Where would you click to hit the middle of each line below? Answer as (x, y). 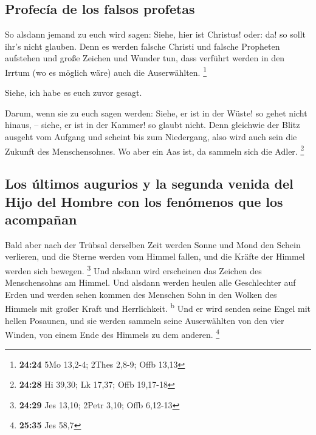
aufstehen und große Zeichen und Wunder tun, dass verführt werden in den (145, 58)
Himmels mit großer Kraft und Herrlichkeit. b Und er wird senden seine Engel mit (158, 308)
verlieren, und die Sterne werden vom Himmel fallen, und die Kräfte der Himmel (155, 256)
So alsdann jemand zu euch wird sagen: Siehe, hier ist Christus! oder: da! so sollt (155, 34)
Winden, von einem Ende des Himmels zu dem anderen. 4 (112, 333)
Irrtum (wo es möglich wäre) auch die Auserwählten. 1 (106, 71)
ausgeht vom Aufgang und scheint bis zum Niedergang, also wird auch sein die (151, 137)
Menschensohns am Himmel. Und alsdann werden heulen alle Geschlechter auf (150, 282)
